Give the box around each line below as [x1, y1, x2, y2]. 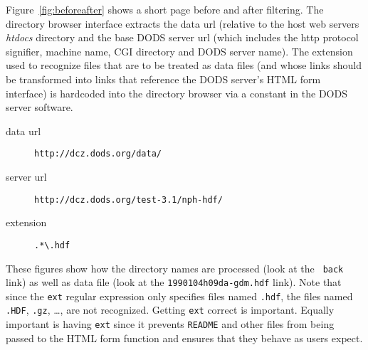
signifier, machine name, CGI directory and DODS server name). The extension [6, 43, 353, 58]
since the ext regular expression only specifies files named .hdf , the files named [6, 288, 353, 303]
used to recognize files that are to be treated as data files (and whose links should [6, 58, 362, 73]
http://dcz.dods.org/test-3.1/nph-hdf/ [34, 194, 223, 205]
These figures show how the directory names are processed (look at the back [6, 260, 344, 275]
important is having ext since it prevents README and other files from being [6, 317, 335, 332]
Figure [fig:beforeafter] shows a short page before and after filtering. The [6, 2, 324, 16]
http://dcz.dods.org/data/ [34, 149, 162, 159]
